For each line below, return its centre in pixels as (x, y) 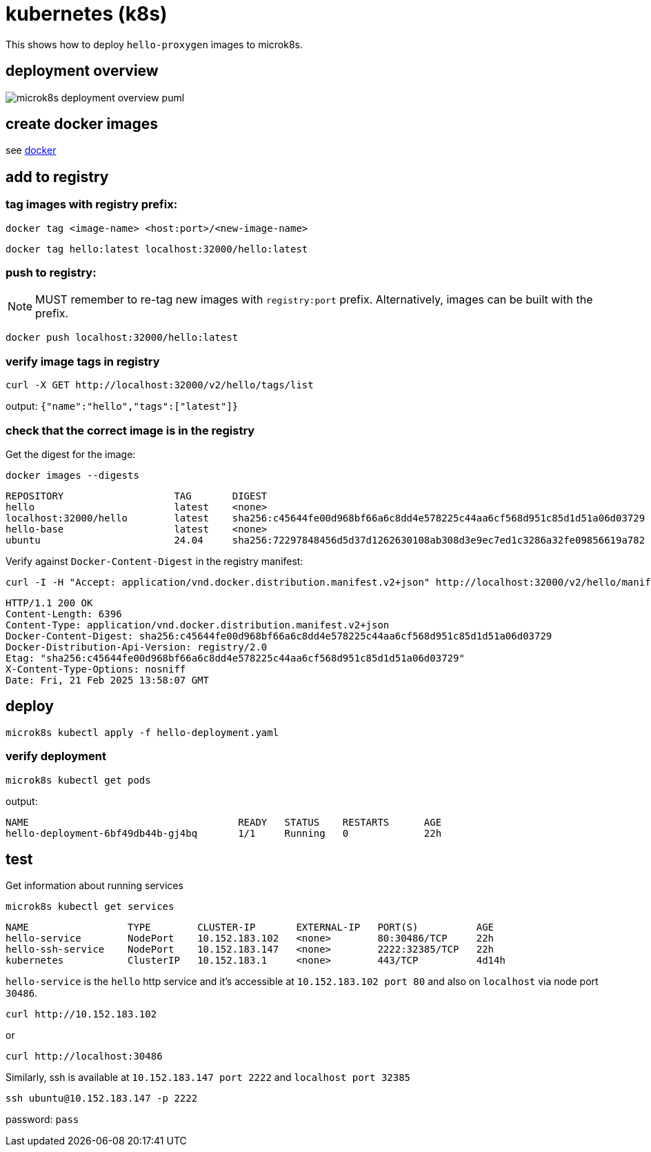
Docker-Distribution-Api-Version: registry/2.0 (137, 647)
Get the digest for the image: (71, 454)
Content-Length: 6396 (64, 614)
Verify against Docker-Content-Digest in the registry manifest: (154, 561)
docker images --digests (72, 475)
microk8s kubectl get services (90, 907)
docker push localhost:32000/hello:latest (122, 338)
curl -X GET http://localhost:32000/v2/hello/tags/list (160, 385)
